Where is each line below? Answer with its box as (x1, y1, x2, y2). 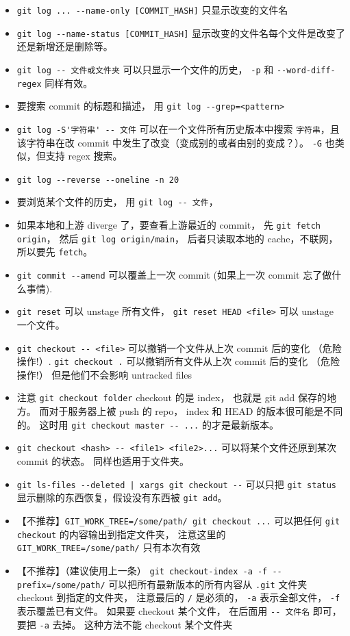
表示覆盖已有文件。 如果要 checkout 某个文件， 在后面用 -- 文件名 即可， (16, 603, 342, 618)
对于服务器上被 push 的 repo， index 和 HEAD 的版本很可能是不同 (49, 404, 343, 418)
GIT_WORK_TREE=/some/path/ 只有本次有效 (16, 540, 201, 555)
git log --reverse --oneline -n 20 (16, 175, 179, 185)
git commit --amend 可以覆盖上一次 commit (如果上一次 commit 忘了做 (16, 268, 332, 282)
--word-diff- (276, 65, 336, 75)
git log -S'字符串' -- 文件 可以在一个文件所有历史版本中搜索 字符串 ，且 (16, 121, 340, 136)
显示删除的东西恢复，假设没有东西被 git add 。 (16, 490, 227, 505)
